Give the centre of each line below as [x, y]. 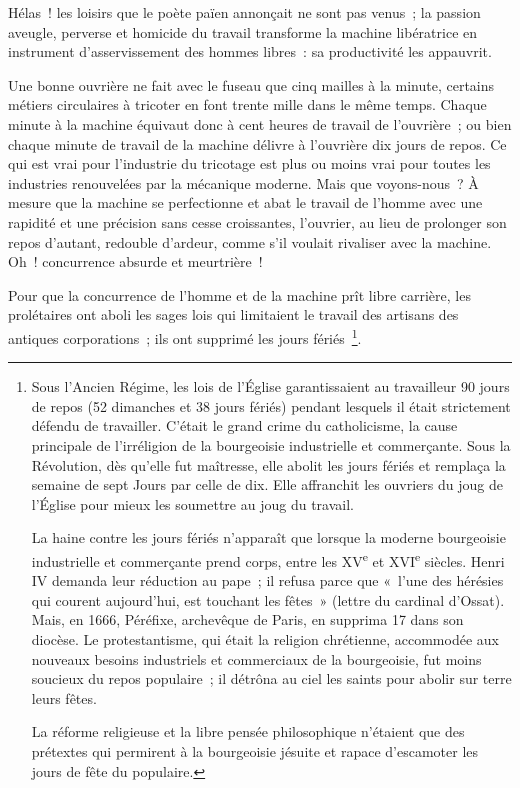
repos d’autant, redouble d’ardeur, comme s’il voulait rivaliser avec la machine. [250, 241]
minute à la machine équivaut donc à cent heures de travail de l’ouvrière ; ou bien [260, 123]
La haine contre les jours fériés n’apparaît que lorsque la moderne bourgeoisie [268, 537]
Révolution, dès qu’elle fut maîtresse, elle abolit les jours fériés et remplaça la [268, 464]
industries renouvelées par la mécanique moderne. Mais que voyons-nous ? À [243, 182]
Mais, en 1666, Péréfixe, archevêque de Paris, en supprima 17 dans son [247, 619]
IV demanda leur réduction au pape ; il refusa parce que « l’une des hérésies [267, 580]
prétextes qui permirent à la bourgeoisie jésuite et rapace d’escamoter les [255, 750]
